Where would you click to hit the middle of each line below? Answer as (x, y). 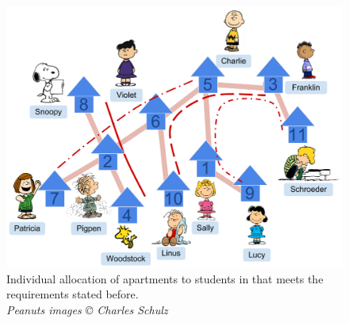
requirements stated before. (73, 294)
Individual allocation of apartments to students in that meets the (165, 278)
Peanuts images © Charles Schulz (87, 309)
